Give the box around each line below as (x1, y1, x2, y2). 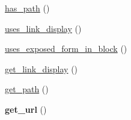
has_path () (5, 2, 50, 14)
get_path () (5, 83, 49, 95)
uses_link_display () (5, 22, 82, 34)
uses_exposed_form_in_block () (5, 42, 127, 55)
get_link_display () (5, 62, 78, 75)
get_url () (5, 103, 47, 115)
